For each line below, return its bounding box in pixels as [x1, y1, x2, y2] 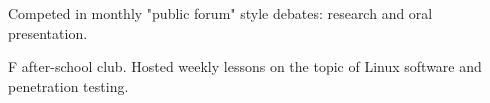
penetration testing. [8, 75, 129, 96]
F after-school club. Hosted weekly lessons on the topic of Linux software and [8, 56, 482, 77]
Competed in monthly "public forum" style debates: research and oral [8, 3, 433, 23]
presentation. [8, 22, 88, 43]
